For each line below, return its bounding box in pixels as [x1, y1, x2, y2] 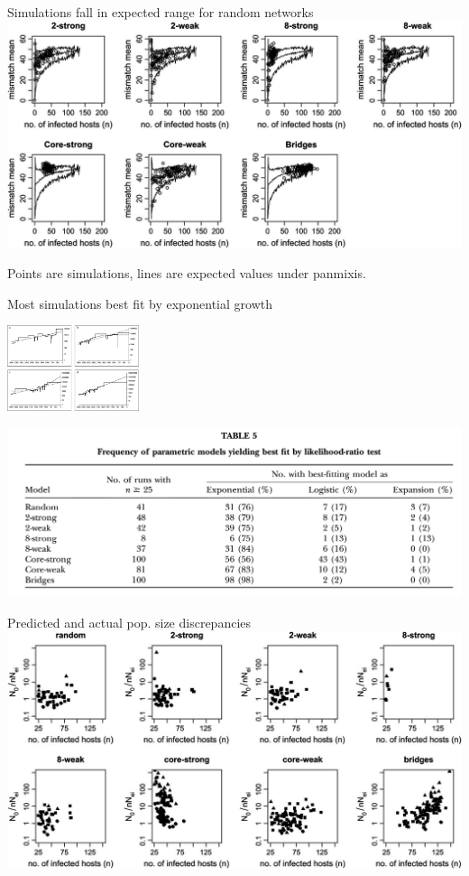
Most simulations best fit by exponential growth [7, 294, 272, 312]
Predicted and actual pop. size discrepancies [7, 612, 252, 631]
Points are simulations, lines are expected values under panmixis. [7, 264, 366, 283]
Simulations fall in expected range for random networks [7, 3, 314, 21]
